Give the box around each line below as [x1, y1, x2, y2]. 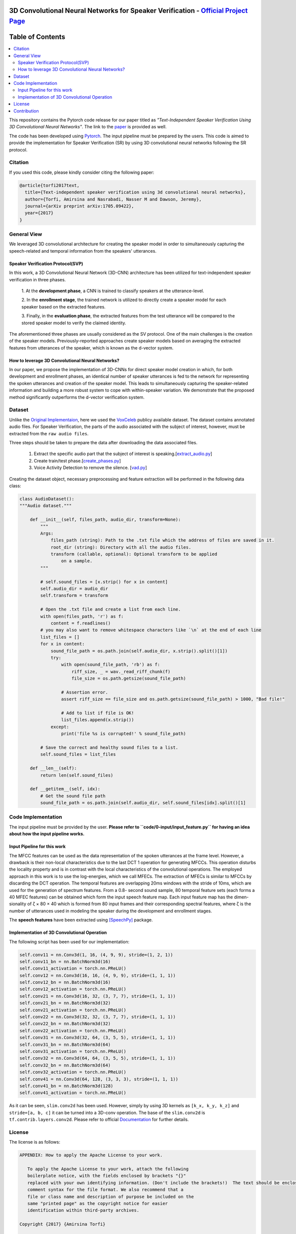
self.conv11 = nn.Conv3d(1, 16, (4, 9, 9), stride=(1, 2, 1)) [19, 952, 173, 958]
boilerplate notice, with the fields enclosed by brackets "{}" [27, 1173, 186, 1179]
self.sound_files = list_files [40, 752, 116, 757]
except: [50, 724, 69, 730]
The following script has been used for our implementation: [9, 938, 130, 945]
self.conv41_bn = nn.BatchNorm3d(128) [19, 1083, 113, 1088]
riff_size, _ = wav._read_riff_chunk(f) [72, 669, 171, 674]
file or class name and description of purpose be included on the [27, 1194, 194, 1199]
